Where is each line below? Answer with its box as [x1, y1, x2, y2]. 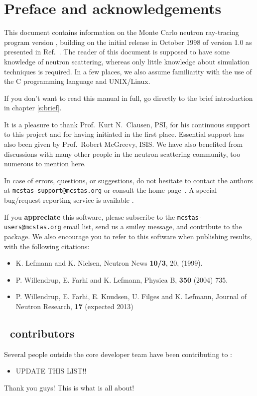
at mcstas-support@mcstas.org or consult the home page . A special [4, 185, 217, 195]
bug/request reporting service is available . [4, 195, 134, 205]
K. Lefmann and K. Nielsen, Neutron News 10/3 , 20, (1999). [15, 258, 203, 268]
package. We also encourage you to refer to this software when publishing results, [4, 231, 252, 241]
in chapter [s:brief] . [4, 102, 62, 113]
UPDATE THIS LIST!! [15, 366, 87, 376]
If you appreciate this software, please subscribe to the [4, 211, 175, 222]
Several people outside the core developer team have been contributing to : [4, 349, 232, 359]
